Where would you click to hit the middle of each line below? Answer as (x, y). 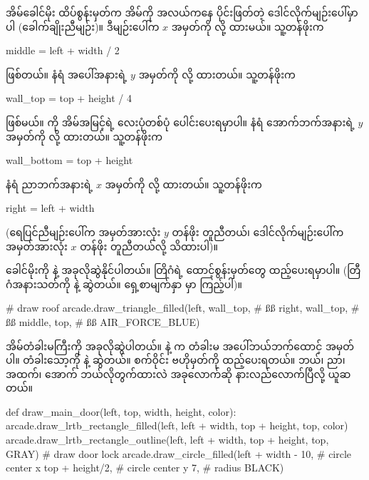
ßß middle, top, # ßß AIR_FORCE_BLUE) (103, 321)
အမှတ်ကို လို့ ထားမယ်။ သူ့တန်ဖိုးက (248, 26)
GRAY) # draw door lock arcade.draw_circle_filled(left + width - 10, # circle (179, 453)
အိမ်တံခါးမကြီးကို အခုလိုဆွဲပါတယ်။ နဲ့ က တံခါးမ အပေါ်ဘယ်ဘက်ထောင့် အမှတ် (180, 346)
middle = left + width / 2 (63, 50)
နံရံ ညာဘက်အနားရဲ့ (50, 184)
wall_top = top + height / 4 (69, 98)
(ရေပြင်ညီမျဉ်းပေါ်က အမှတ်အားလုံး (83, 231)
